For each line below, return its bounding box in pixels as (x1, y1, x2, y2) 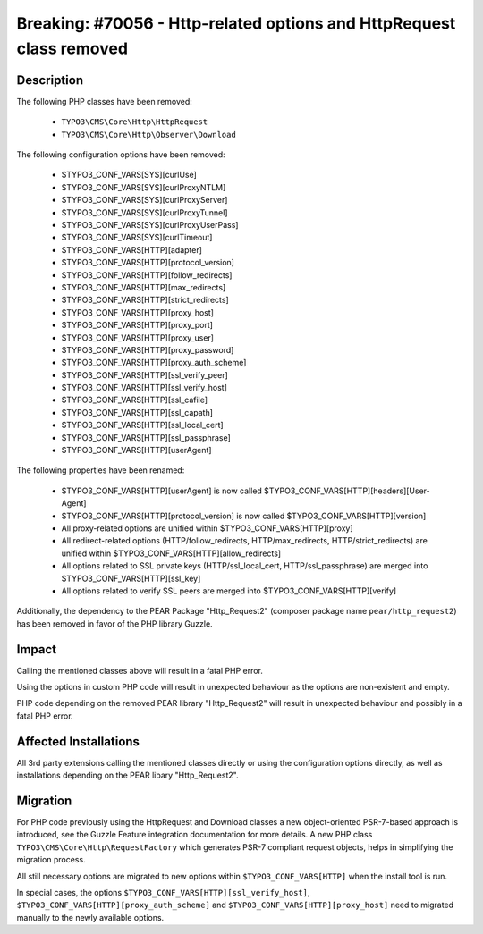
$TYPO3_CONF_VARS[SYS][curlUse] (61, 170, 197, 181)
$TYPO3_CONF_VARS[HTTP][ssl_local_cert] (61, 420, 224, 431)
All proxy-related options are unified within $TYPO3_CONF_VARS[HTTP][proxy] (61, 523, 353, 534)
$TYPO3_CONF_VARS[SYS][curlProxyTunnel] (61, 206, 228, 218)
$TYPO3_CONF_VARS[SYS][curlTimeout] (61, 232, 213, 243)
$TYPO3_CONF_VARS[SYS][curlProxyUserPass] (61, 219, 239, 230)
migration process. (16, 854, 86, 865)
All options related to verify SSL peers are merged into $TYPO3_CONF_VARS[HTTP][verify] (61, 585, 397, 596)
